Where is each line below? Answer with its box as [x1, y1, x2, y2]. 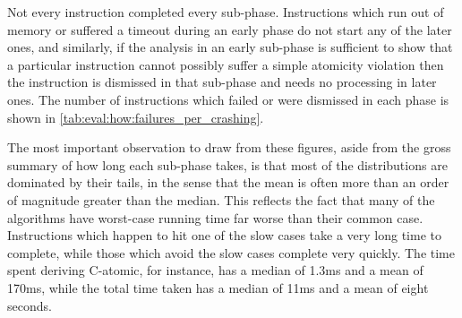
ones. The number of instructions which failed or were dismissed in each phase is [7, 90, 449, 108]
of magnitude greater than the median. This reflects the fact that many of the [7, 190, 435, 209]
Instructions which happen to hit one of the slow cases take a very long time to [7, 226, 441, 245]
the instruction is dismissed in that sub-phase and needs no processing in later [7, 73, 437, 91]
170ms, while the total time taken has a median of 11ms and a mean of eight [7, 278, 429, 297]
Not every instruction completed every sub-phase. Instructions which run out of [7, 3, 444, 21]
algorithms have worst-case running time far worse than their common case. [7, 208, 423, 227]
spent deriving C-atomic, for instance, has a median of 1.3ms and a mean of [7, 261, 423, 279]
